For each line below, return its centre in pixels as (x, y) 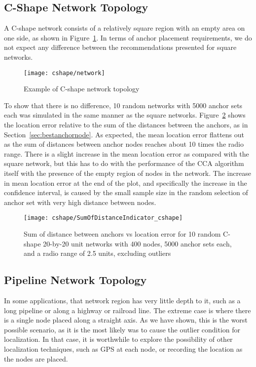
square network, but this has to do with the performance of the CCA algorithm (124, 163)
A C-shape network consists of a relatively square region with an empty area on (125, 28)
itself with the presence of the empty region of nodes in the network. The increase (128, 173)
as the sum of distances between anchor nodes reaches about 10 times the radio (124, 144)
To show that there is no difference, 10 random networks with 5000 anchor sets (123, 105)
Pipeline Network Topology (75, 280)
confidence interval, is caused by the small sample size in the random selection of (126, 192)
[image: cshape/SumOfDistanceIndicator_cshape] (103, 218)
